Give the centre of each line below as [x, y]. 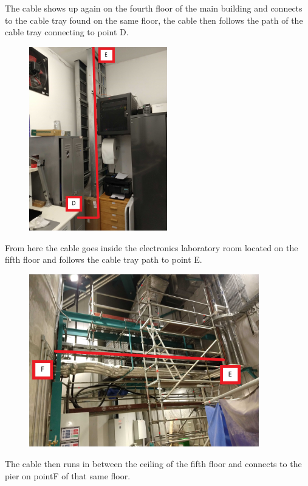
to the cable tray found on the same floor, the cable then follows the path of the [154, 20]
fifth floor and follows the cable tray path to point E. [104, 259]
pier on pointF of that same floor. [68, 475]
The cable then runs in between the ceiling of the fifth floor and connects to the [153, 463]
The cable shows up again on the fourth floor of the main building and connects [154, 8]
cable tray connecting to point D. [67, 32]
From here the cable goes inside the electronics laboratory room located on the [152, 247]
